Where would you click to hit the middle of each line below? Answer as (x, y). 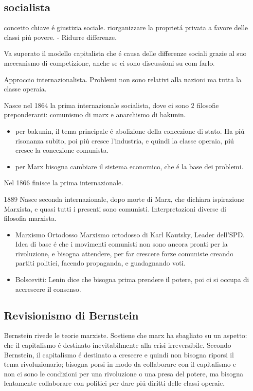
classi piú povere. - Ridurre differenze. (60, 37)
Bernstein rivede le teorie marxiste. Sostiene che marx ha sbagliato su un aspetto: (126, 335)
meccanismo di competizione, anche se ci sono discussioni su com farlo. (109, 62)
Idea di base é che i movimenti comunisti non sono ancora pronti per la (121, 244)
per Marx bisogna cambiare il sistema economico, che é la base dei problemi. (129, 166)
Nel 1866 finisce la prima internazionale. (64, 183)
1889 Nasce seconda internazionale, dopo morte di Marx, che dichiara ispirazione (124, 199)
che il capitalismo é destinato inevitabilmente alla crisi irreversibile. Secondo (117, 345)
